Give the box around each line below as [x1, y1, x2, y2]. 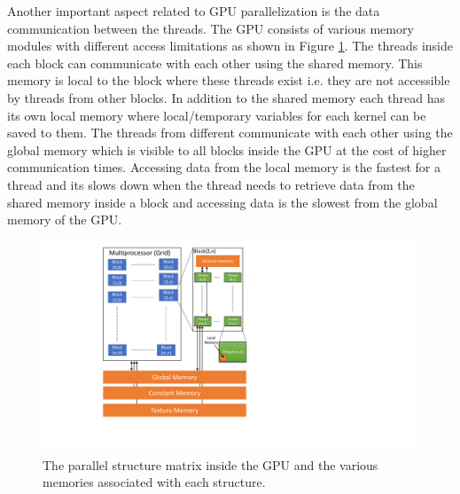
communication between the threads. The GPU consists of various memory [7, 19, 414, 37]
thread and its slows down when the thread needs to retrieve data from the [7, 175, 415, 193]
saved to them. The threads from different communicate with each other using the [7, 123, 453, 142]
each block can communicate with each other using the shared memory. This [7, 53, 423, 72]
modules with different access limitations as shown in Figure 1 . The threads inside [7, 36, 453, 55]
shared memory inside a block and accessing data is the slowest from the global [7, 192, 438, 211]
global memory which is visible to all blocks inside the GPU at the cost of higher [7, 140, 447, 159]
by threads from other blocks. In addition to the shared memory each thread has [7, 88, 446, 106]
